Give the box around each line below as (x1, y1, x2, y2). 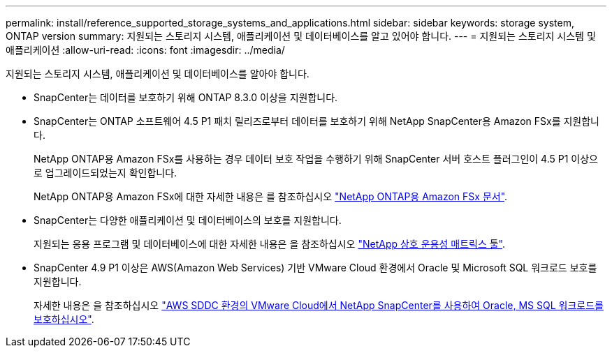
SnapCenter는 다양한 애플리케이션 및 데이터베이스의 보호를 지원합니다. (34, 214, 342, 226)
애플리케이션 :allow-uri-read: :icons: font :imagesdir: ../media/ (6, 44, 285, 56)
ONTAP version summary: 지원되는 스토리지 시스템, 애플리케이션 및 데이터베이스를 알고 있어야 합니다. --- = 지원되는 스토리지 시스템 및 (6, 30, 596, 42)
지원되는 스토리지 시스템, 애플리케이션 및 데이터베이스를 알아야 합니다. (6, 68, 309, 80)
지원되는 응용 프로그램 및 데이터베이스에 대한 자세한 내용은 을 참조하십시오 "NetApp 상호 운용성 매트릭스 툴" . (34, 238, 506, 250)
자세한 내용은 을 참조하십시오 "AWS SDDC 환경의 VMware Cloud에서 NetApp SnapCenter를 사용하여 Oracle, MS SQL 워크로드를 (34, 299, 604, 311)
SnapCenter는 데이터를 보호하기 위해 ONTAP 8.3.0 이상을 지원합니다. (34, 91, 338, 103)
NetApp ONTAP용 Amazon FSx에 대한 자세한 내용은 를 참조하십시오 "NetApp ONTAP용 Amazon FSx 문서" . (34, 190, 508, 202)
